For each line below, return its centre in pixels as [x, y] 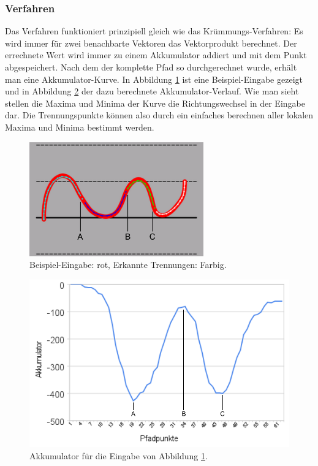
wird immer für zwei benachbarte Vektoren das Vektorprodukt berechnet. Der [151, 43]
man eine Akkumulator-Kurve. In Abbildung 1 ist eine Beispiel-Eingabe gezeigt [154, 79]
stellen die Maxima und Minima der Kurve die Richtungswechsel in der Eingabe [155, 103]
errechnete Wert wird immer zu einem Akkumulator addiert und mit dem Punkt [156, 55]
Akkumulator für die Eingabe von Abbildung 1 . [119, 455]
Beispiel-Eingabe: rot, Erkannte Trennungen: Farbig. [128, 265]
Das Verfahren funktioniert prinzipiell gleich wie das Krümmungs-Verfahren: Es [154, 31]
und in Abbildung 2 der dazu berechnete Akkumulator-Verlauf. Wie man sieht [152, 91]
